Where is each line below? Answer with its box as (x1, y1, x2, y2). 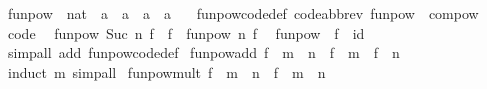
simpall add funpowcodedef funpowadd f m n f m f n (7, 42, 400, 63)
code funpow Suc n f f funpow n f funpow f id (7, 22, 365, 43)
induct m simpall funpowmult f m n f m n (7, 61, 326, 82)
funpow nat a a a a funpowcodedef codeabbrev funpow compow (7, 3, 479, 23)
